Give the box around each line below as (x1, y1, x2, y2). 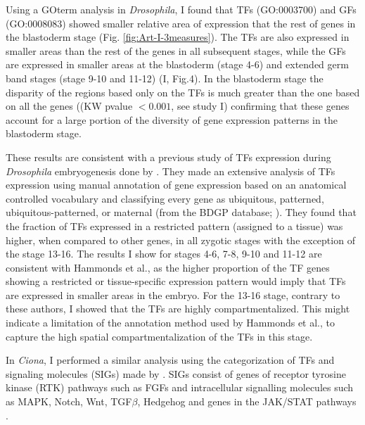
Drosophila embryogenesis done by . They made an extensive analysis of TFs (6, 163, 335, 178)
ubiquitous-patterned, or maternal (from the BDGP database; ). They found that (6, 205, 357, 220)
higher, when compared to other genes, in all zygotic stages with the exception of (6, 232, 355, 247)
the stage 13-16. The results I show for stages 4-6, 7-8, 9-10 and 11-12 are (6, 246, 322, 261)
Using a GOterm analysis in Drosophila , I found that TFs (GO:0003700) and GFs (6, 2, 357, 16)
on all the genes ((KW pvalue (6, 99, 133, 113)
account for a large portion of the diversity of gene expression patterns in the (6, 112, 338, 127)
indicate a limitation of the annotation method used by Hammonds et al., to (6, 315, 335, 330)
